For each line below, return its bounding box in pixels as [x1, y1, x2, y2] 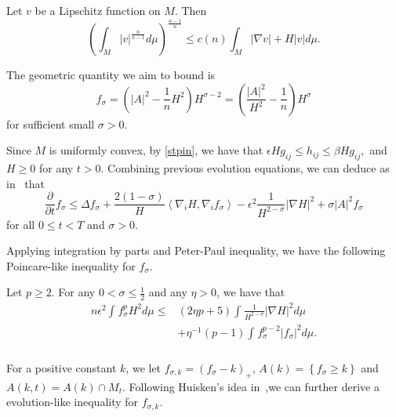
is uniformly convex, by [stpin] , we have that [49, 142, 263, 158]
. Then [174, 2, 207, 18]
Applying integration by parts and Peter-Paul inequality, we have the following [6, 242, 386, 259]
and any [148, 284, 187, 300]
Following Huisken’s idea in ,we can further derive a [129, 378, 380, 394]
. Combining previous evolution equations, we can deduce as [100, 159, 390, 176]
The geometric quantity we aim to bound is [6, 66, 216, 82]
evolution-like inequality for [6, 393, 139, 410]
